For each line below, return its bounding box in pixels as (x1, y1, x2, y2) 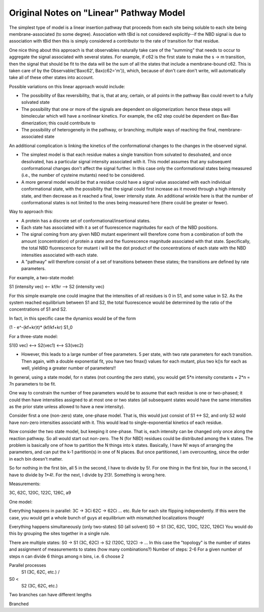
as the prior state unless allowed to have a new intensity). (9, 404, 125, 410)
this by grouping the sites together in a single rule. (9, 531, 110, 537)
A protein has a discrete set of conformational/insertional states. (21, 218, 151, 223)
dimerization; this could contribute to (21, 120, 95, 126)
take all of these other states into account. (9, 74, 94, 80)
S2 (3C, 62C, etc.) (21, 583, 58, 589)
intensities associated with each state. (21, 252, 98, 258)
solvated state (21, 99, 50, 105)
